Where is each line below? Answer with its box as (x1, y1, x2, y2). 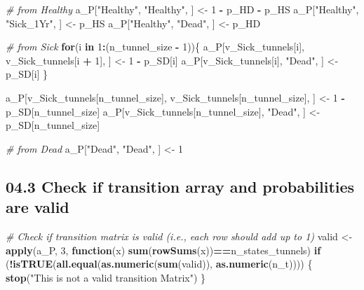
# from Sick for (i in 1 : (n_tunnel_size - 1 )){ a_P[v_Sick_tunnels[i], (6, 39, 304, 54)
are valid (6, 196, 69, 218)
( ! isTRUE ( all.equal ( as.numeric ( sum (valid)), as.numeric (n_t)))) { (6, 256, 313, 271)
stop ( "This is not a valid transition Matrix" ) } (6, 270, 206, 284)
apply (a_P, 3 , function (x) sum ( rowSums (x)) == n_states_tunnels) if (6, 242, 321, 257)
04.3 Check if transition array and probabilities (6, 175, 355, 197)
